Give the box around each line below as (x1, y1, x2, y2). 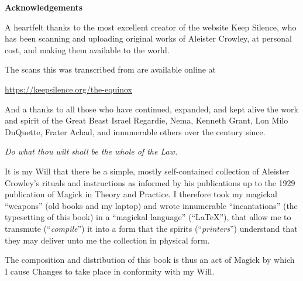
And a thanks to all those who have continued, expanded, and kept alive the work (5, 102, 298, 115)
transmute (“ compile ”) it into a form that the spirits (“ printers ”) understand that (5, 222, 298, 234)
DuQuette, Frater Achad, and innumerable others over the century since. (5, 125, 266, 138)
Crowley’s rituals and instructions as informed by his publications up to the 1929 (5, 176, 295, 189)
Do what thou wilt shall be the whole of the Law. (5, 145, 178, 157)
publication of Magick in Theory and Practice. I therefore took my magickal (5, 188, 277, 200)
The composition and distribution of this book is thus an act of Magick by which (5, 253, 295, 266)
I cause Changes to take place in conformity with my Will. (5, 265, 215, 277)
